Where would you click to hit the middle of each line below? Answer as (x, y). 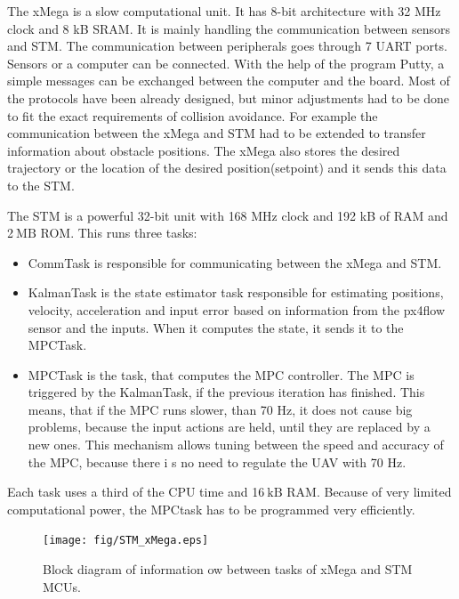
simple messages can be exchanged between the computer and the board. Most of (229, 81)
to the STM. (41, 185)
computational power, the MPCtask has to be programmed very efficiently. (211, 509)
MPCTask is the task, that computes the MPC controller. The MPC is (221, 374)
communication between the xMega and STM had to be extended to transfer (217, 133)
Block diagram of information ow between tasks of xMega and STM (228, 569)
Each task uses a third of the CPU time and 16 (136, 492)
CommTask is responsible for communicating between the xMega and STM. (235, 262)
